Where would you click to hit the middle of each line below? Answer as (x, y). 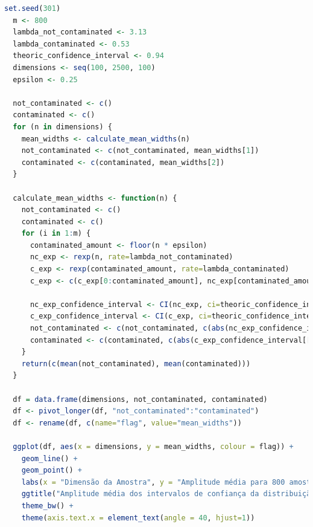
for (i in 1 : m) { (56, 234)
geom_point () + (52, 470)
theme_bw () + (47, 506)
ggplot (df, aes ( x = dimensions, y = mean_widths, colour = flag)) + (153, 446)
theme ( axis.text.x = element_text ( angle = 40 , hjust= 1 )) (138, 518)
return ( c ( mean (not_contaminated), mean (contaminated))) (136, 364)
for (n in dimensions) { (63, 127)
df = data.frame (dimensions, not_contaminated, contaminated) (140, 399)
